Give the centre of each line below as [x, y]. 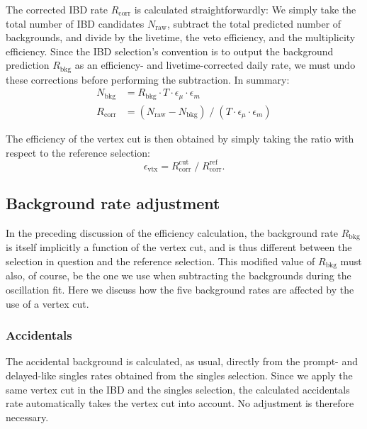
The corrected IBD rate [57, 9]
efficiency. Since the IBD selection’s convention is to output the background [170, 51]
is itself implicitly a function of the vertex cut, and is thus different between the [179, 247]
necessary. [27, 417]
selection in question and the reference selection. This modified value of [160, 261]
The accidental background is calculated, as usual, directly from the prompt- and [182, 361]
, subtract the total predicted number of [254, 23]
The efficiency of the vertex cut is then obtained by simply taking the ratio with [180, 138]
